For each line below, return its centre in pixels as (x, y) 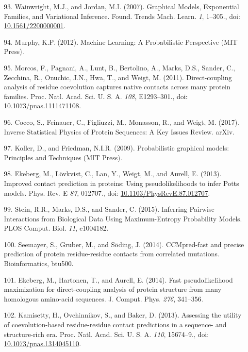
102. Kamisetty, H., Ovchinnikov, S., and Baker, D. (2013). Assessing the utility (123, 315)
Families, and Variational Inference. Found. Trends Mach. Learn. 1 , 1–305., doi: (122, 16)
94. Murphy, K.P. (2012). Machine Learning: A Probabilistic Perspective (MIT (121, 42)
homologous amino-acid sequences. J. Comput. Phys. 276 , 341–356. (104, 298)
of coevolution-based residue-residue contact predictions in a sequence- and (115, 325)
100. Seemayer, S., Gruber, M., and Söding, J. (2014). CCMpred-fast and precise (124, 244)
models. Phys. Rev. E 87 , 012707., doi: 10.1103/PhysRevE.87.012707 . (107, 193)
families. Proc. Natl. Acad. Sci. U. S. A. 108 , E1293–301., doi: (96, 96)
